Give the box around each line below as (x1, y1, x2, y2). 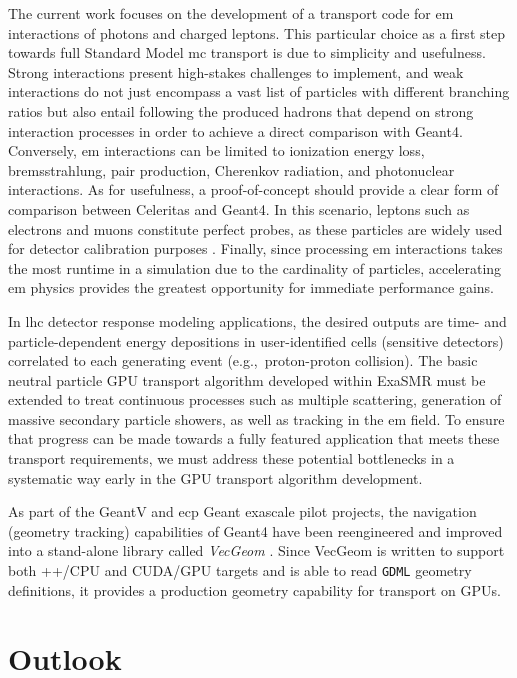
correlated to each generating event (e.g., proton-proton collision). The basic (8, 350, 478, 371)
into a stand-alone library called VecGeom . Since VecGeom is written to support (8, 540, 505, 561)
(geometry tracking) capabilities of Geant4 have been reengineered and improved (8, 520, 503, 541)
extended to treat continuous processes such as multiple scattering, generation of (8, 389, 502, 410)
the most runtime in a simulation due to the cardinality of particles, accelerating (8, 257, 502, 278)
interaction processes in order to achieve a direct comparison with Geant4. (8, 120, 463, 141)
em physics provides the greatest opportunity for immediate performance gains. (8, 277, 494, 298)
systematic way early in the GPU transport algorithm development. (8, 467, 423, 488)
